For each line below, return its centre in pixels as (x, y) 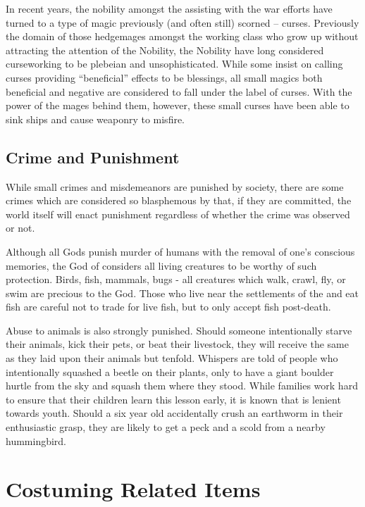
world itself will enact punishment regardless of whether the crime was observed (178, 214)
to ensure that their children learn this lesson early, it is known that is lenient (173, 399)
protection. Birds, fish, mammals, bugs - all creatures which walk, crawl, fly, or (176, 279)
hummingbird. (36, 440)
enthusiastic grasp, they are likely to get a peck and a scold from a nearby (166, 427)
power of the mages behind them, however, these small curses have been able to (178, 105)
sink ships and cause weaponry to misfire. (95, 119)
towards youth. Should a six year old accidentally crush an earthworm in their (174, 413)
